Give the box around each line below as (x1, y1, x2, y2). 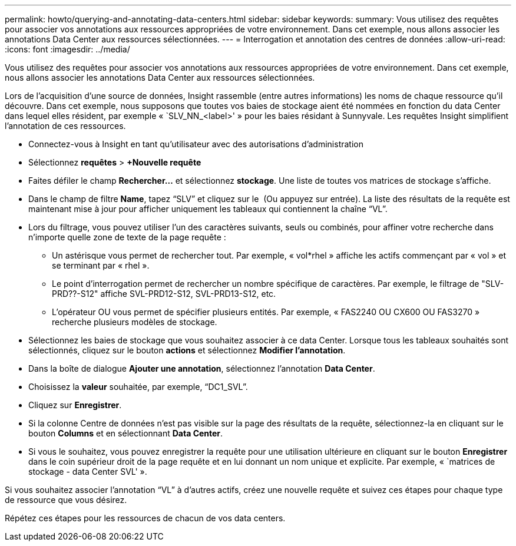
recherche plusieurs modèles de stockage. (52, 317, 217, 327)
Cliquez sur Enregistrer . (28, 400, 122, 410)
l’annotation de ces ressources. (5, 121, 126, 131)
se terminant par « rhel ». (52, 260, 150, 270)
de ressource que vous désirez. (5, 495, 127, 505)
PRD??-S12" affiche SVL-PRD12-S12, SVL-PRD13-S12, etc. (52, 289, 276, 299)
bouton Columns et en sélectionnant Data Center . (28, 428, 223, 438)
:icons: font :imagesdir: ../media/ (5, 44, 130, 54)
